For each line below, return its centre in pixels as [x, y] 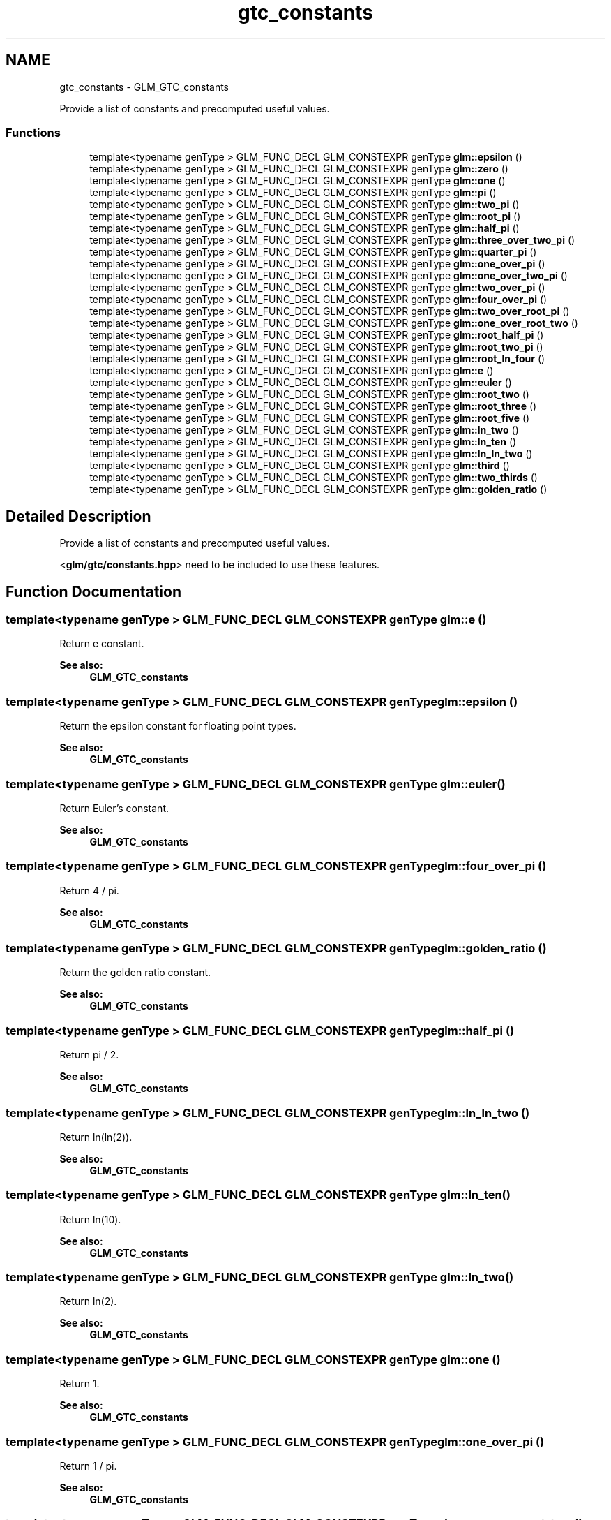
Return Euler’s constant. [114, 808]
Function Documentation [93, 591]
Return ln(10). [90, 1219]
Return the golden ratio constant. [135, 973]
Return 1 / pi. [88, 1466]
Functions [33, 132]
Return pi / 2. [89, 1055]
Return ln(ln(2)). [96, 1137]
